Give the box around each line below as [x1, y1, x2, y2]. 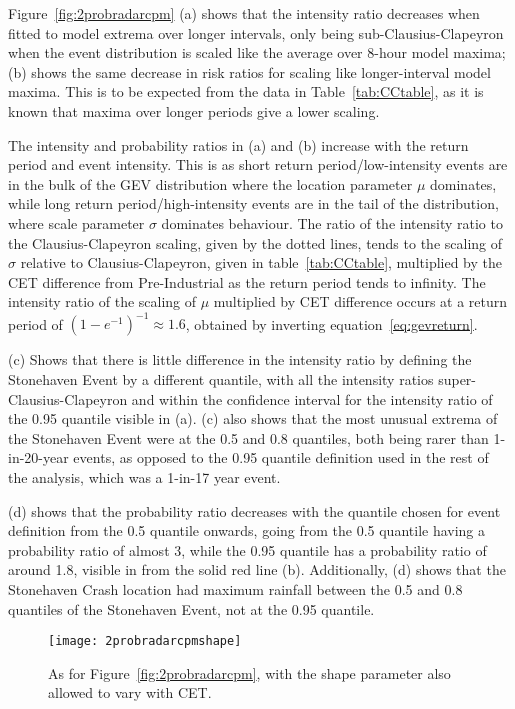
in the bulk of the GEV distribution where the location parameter [8, 173, 413, 194]
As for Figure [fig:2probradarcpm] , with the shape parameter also [48, 662, 451, 683]
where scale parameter [8, 212, 145, 233]
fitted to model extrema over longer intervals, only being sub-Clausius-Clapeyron [8, 22, 504, 43]
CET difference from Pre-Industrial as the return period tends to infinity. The [8, 271, 486, 292]
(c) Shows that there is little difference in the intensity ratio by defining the [8, 349, 472, 370]
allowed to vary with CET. [48, 682, 212, 703]
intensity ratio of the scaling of [8, 291, 197, 312]
